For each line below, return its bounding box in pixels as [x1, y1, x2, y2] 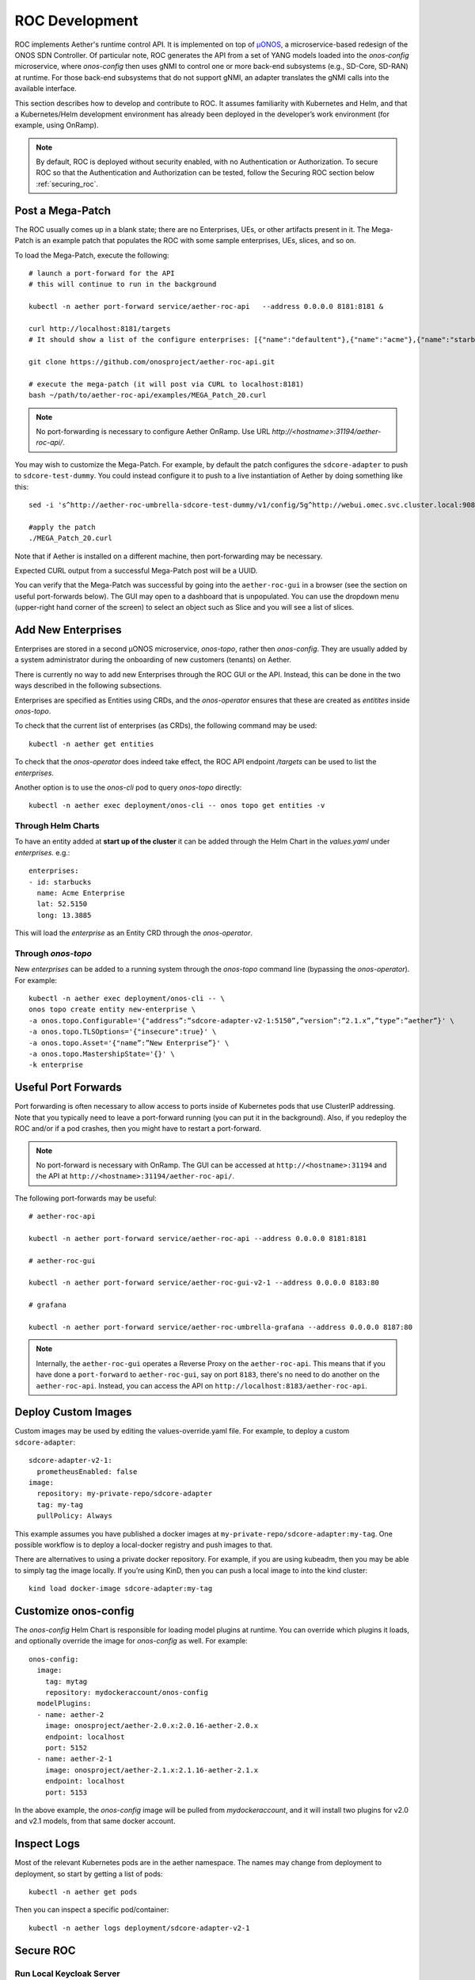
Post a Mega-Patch [14, 204, 111, 217]
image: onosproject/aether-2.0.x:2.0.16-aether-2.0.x [44, 1721, 259, 1731]
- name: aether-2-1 [36, 1754, 112, 1764]
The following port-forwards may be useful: [14, 1193, 158, 1203]
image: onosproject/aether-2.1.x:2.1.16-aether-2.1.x [44, 1765, 259, 1774]
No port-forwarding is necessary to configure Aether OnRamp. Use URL [36, 427, 271, 436]
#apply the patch [28, 523, 96, 531]
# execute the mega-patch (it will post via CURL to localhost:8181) [28, 379, 305, 388]
